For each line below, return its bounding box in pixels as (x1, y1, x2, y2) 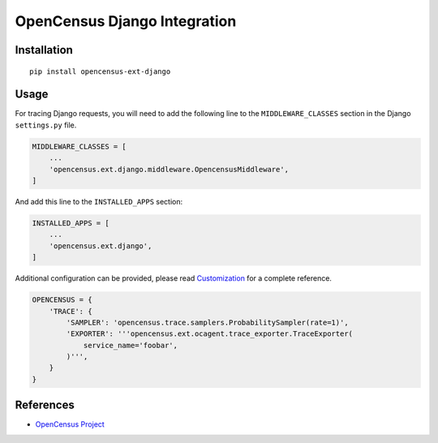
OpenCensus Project (35, 419, 105, 429)
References (15, 398, 75, 412)
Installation (15, 43, 73, 57)
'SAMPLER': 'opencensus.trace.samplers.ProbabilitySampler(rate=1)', (66, 317, 349, 327)
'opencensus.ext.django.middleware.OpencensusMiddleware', (49, 165, 290, 174)
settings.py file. (15, 120, 77, 130)
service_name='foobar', (83, 341, 178, 350)
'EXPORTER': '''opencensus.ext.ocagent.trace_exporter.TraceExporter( (66, 329, 353, 338)
